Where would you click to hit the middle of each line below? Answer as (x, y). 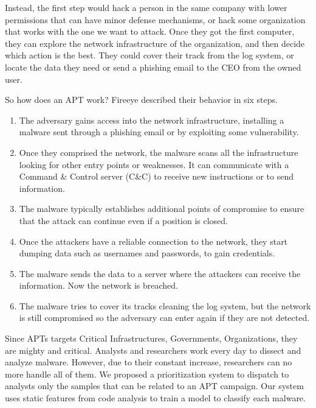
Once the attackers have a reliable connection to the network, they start (153, 241)
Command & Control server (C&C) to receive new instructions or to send (156, 176)
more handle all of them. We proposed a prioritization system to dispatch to (147, 374)
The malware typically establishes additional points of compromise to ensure (162, 209)
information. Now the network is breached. (98, 285)
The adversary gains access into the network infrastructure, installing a (152, 120)
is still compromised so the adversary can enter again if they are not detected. (164, 318)
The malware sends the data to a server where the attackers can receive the (160, 273)
